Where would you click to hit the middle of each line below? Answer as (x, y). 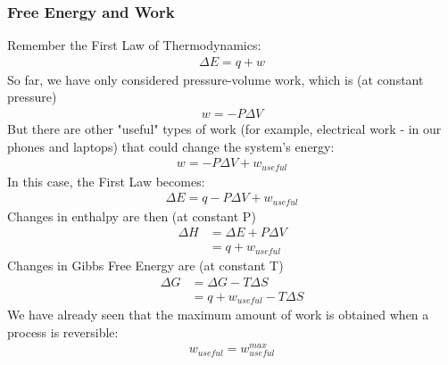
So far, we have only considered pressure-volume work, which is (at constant (216, 79)
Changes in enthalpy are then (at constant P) (132, 216)
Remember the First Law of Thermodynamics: (134, 45)
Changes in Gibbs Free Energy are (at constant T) (145, 265)
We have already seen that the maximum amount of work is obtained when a (218, 315)
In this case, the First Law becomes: (106, 181)
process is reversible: (63, 332)
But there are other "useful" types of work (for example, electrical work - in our (224, 129)
